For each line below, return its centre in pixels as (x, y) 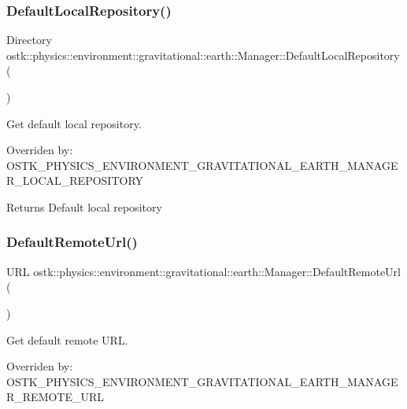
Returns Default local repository (84, 206)
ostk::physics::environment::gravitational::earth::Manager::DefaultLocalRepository (203, 55)
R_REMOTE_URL (55, 397)
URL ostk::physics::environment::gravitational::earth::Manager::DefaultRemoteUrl (204, 271)
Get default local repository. (74, 123)
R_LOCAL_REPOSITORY (75, 181)
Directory (29, 40)
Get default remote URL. (67, 339)
